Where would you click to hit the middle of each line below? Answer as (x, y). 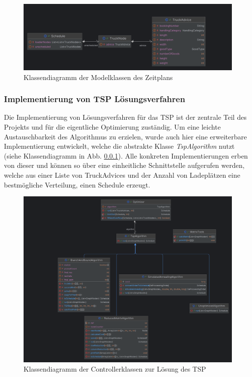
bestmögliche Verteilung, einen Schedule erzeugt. (77, 184)
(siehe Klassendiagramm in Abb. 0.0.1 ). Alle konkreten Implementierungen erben (126, 155)
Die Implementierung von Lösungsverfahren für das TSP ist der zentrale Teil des (125, 117)
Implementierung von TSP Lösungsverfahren (95, 99)
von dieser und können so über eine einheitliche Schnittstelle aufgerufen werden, (124, 165)
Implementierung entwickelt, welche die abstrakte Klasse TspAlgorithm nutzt (119, 146)
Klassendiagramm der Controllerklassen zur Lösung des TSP (115, 369)
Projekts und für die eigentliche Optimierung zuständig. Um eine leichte (112, 126)
